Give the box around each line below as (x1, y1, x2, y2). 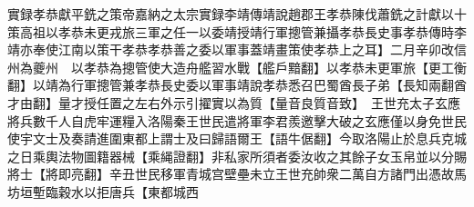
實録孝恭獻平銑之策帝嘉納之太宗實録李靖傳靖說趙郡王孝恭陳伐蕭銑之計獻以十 (7, 5, 467, 23)
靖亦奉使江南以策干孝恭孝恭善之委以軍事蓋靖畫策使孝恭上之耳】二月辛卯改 (7, 40, 454, 59)
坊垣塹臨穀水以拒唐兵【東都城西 (7, 182, 199, 201)
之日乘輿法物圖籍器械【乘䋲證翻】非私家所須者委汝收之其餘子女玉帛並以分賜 (7, 146, 467, 165)
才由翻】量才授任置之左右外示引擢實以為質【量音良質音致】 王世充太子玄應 (7, 93, 460, 112)
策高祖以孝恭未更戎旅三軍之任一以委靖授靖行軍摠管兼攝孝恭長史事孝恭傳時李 (7, 22, 467, 41)
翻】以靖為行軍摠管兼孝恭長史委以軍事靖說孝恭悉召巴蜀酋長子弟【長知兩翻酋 (7, 75, 467, 94)
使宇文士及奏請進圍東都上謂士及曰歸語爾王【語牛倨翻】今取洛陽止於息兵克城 (7, 129, 467, 148)
